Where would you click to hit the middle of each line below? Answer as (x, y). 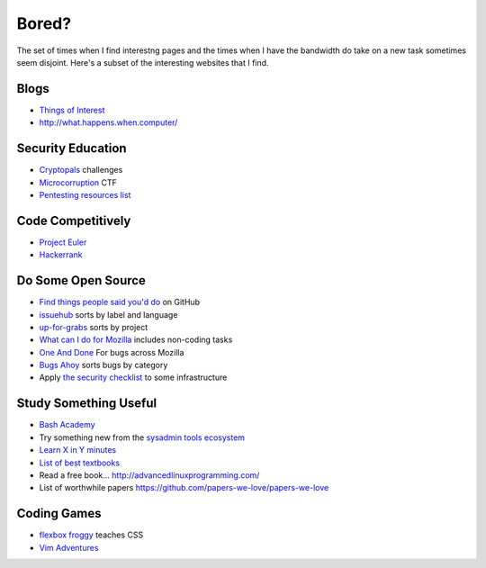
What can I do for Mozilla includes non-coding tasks (136, 340)
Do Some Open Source (81, 280)
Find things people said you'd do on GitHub (120, 302)
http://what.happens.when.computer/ (108, 122)
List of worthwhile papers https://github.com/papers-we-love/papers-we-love (184, 488)
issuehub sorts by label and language (108, 314)
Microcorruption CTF (78, 182)
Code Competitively (74, 221)
